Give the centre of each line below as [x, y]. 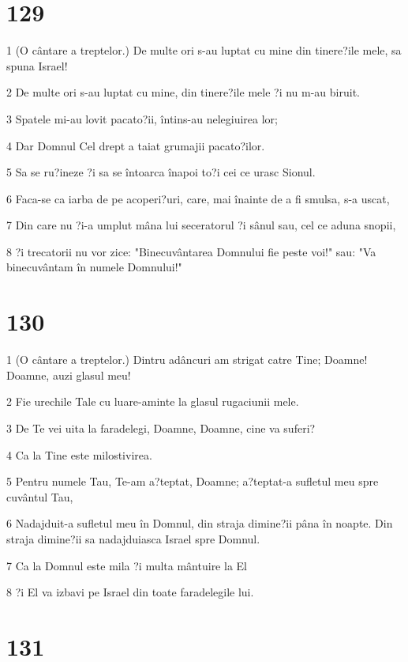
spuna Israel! [37, 65]
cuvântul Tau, [40, 496]
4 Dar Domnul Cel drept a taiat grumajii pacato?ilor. [136, 145]
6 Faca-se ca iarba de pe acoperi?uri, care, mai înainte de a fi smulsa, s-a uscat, [198, 198]
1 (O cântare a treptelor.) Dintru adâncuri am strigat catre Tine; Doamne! [187, 359]
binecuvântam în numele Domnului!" [94, 267]
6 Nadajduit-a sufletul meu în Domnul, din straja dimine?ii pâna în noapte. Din [200, 523]
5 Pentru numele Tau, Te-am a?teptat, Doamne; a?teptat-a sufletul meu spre [193, 481]
